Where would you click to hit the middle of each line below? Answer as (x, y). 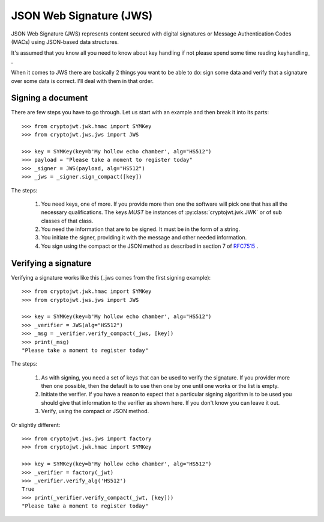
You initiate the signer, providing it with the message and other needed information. (144, 238)
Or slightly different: (36, 425)
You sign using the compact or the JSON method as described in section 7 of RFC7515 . (150, 246)
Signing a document (49, 98)
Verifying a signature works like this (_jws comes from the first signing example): (111, 277)
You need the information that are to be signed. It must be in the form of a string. (141, 229)
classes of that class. (67, 221)
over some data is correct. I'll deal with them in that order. (82, 81)
